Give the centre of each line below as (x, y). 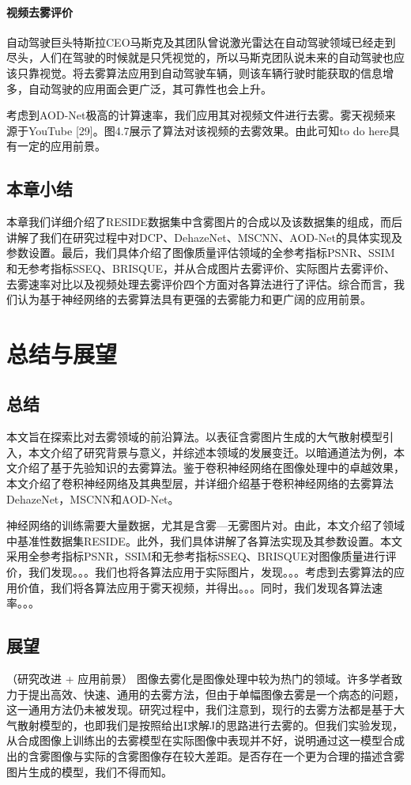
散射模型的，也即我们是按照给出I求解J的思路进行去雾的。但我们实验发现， (210, 725)
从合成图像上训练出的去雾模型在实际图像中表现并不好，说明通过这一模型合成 (205, 740)
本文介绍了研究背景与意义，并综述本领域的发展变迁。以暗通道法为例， (211, 452)
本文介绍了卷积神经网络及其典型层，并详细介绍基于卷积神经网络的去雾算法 (200, 483)
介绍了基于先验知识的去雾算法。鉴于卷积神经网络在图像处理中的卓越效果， (211, 468)
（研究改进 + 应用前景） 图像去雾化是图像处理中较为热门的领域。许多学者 (199, 679)
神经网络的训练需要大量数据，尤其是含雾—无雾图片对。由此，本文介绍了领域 (205, 525)
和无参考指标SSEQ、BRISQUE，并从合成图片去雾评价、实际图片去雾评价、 (201, 268)
